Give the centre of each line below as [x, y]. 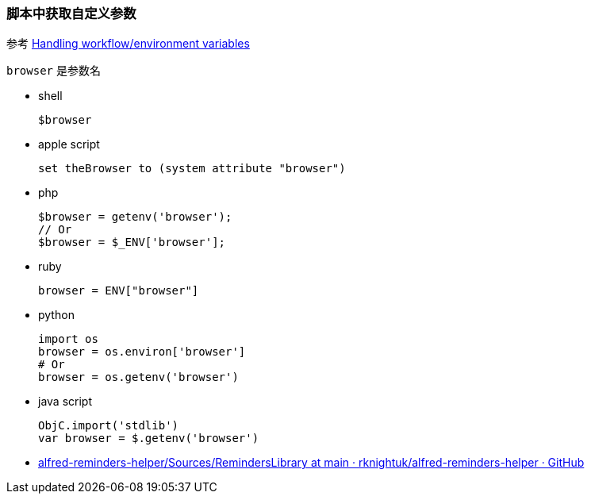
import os [68, 339]
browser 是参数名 [54, 71]
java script [65, 402]
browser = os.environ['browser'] [142, 352]
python [56, 315]
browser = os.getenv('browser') [138, 377]
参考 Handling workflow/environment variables [128, 44]
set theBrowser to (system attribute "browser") [192, 169]
